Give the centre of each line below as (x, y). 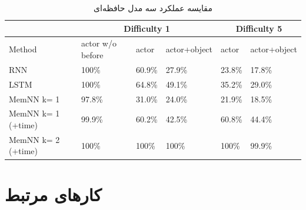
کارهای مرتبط (53, 194)
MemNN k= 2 (34, 139)
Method (23, 49)
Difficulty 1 (147, 28)
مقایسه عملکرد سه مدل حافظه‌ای (153, 8)
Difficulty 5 (259, 28)
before (92, 55)
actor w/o (99, 43)
